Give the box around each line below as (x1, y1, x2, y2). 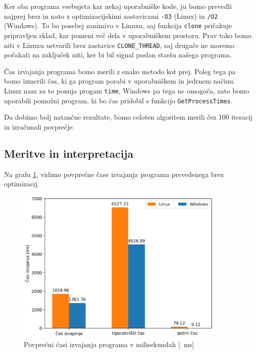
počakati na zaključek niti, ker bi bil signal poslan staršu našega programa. (4, 49, 232, 60)
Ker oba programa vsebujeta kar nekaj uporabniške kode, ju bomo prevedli (4, 1, 232, 11)
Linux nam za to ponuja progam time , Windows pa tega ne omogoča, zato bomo (4, 85, 250, 95)
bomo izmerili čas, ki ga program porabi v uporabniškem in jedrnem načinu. (4, 76, 235, 86)
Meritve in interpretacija (4, 145, 134, 161)
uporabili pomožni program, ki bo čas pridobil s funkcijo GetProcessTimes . (4, 95, 233, 105)
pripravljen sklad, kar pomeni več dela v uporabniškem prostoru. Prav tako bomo (4, 30, 252, 40)
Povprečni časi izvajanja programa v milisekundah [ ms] (24, 339, 194, 349)
